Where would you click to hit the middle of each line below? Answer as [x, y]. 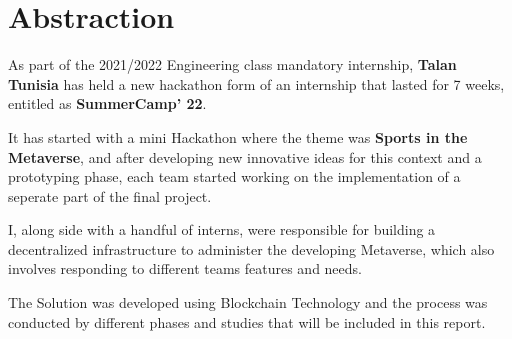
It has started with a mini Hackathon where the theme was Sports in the [238, 136]
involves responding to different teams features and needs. [185, 268]
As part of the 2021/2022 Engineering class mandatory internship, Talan [232, 64]
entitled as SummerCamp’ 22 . [107, 103]
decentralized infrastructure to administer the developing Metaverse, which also [251, 248]
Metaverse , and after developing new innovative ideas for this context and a [245, 156]
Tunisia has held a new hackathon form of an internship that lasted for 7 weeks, [256, 83]
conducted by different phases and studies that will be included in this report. [247, 321]
